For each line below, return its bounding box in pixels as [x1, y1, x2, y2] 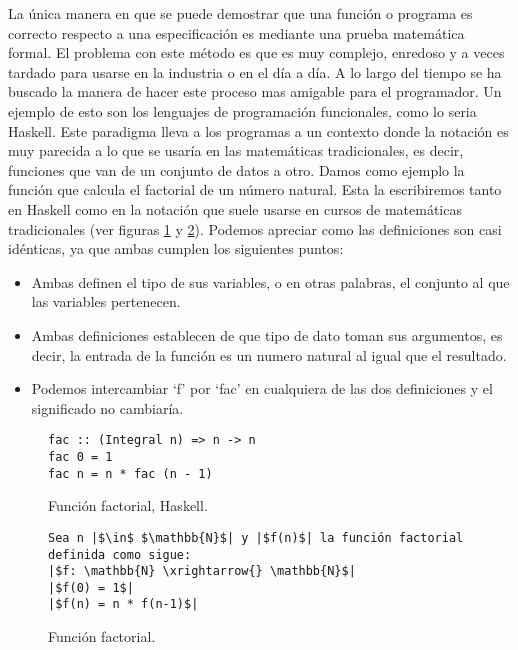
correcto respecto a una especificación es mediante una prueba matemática [8, 22, 465, 43]
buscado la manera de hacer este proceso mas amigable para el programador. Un [8, 81, 502, 102]
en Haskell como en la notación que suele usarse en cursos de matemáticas [8, 198, 462, 219]
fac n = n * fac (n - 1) [48, 466, 213, 481]
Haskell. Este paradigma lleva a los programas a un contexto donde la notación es [8, 120, 509, 141]
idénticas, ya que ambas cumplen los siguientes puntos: [8, 238, 344, 259]
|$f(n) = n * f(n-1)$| [48, 597, 199, 612]
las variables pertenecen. [31, 291, 181, 312]
